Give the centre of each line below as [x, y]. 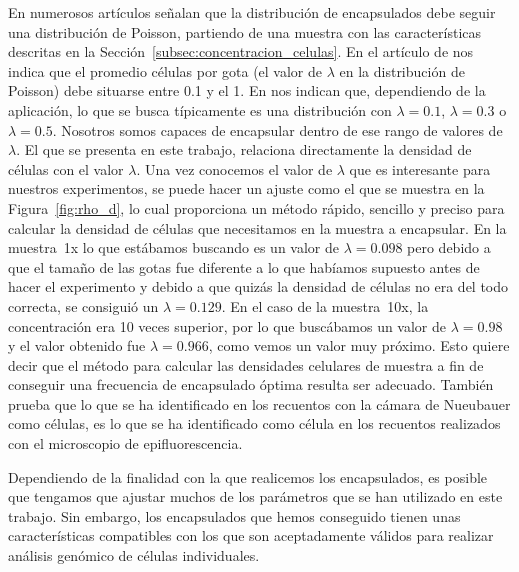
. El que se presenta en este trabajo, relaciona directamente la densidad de [244, 149]
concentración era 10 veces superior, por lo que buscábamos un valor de [227, 325]
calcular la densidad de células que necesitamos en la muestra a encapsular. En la [257, 227]
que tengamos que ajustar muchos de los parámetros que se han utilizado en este [255, 496]
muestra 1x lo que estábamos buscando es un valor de [173, 247]
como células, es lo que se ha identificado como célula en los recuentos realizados [254, 423]
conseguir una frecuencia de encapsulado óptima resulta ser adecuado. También [251, 384]
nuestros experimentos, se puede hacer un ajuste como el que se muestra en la [246, 188]
